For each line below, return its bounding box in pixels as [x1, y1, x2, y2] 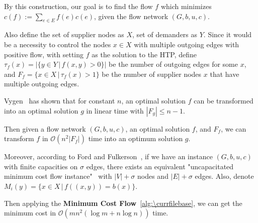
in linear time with [86, 105, 144, 116]
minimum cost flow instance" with [4, 171, 112, 181]
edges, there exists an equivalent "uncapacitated [86, 161, 234, 171]
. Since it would [203, 29, 252, 40]
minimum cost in [4, 207, 56, 218]
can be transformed [194, 95, 253, 105]
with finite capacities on [4, 161, 78, 171]
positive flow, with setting [4, 49, 84, 59]
